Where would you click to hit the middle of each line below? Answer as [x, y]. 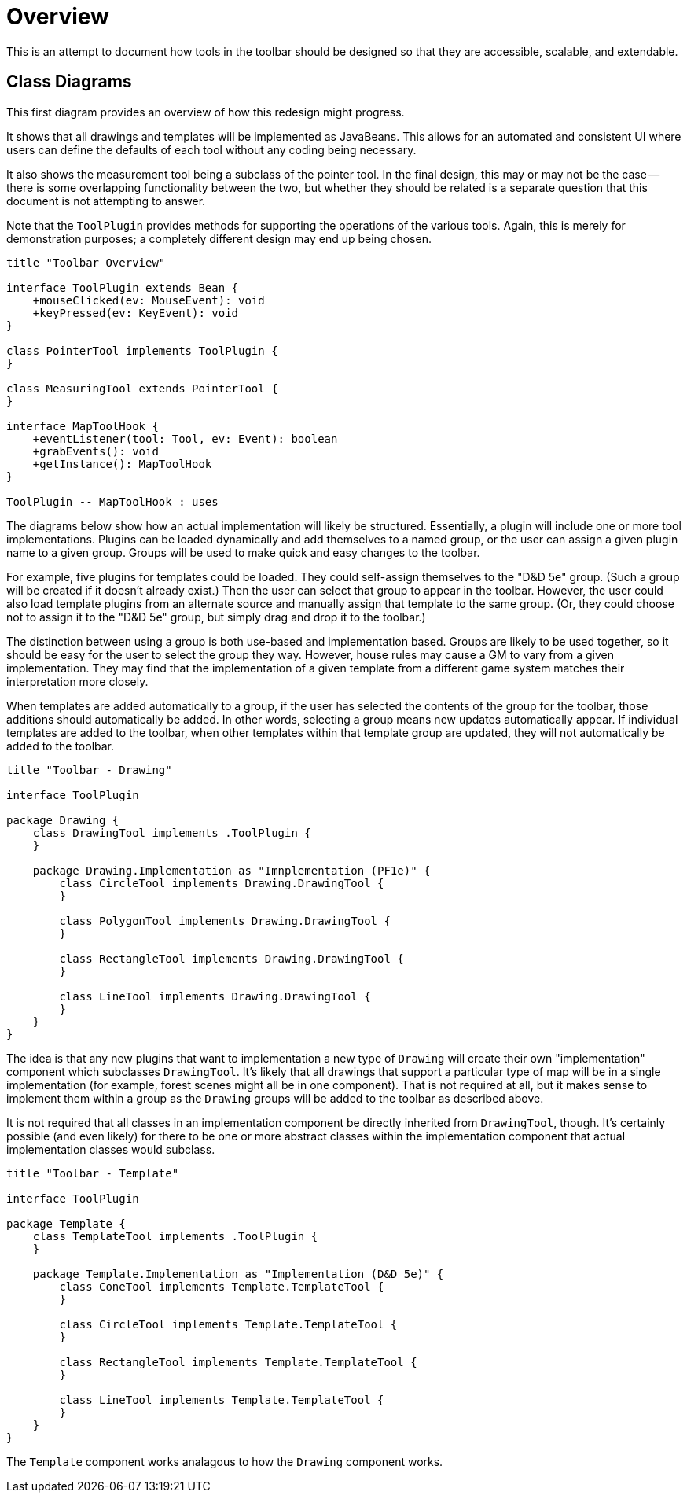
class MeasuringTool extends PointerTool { [142, 388]
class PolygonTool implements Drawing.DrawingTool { [225, 921]
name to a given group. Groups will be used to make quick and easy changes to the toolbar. [243, 552]
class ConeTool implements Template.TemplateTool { [222, 1286]
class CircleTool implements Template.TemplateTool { [228, 1324]
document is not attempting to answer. [106, 201]
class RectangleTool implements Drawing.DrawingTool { [231, 958]
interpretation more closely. [77, 681]
